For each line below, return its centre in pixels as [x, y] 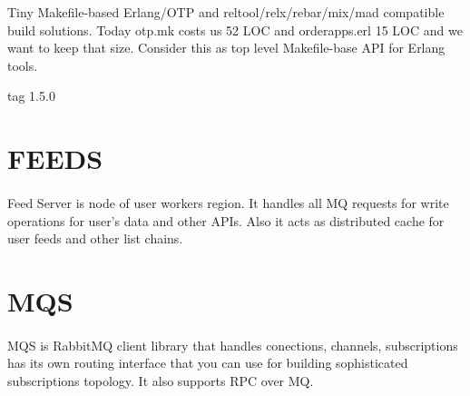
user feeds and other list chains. [95, 238]
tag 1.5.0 [31, 96]
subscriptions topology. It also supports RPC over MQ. [161, 380]
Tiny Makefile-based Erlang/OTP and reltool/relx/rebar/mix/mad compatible [226, 12]
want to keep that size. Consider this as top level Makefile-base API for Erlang [226, 48]
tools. [23, 65]
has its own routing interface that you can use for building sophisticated [208, 363]
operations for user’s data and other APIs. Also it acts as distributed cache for [226, 220]
